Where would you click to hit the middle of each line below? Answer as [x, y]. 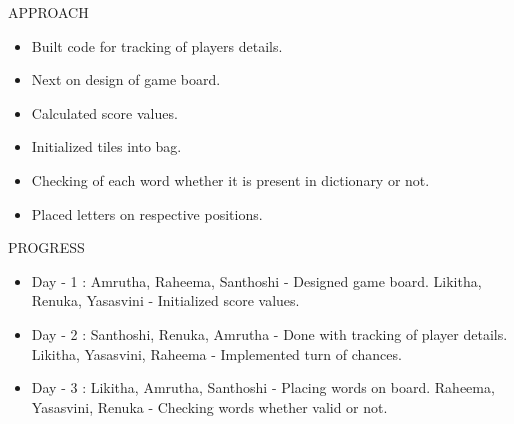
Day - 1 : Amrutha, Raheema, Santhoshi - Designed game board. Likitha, [256, 280]
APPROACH [48, 12]
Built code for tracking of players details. [157, 45]
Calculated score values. [104, 112]
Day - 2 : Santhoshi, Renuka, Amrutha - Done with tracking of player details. [269, 333]
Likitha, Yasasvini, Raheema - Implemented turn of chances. [216, 353]
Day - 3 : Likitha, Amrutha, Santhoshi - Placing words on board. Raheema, [263, 387]
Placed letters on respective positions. [147, 213]
